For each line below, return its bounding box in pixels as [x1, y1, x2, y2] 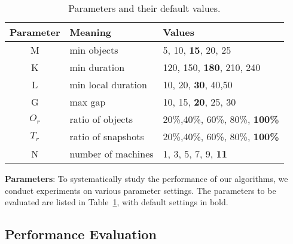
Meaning [69, 25, 112, 39]
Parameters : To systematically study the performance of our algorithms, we [5, 172, 288, 184]
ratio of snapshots [69, 129, 144, 143]
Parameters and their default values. [68, 1, 221, 15]
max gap [69, 95, 106, 109]
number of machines [69, 147, 154, 160]
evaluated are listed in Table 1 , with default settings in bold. [5, 196, 228, 208]
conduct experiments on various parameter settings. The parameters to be [5, 184, 276, 196]
